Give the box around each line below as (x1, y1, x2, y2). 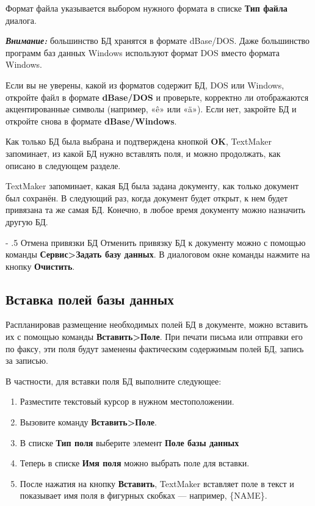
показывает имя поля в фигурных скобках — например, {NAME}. (20, 489, 267, 502)
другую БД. (5, 215, 48, 228)
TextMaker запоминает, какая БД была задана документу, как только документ (5, 179, 299, 192)
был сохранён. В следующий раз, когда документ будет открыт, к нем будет (5, 191, 288, 204)
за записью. (5, 354, 48, 367)
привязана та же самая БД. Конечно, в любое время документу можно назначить (5, 203, 305, 216)
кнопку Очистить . (5, 259, 75, 272)
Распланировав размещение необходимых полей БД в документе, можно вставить (5, 318, 308, 331)
